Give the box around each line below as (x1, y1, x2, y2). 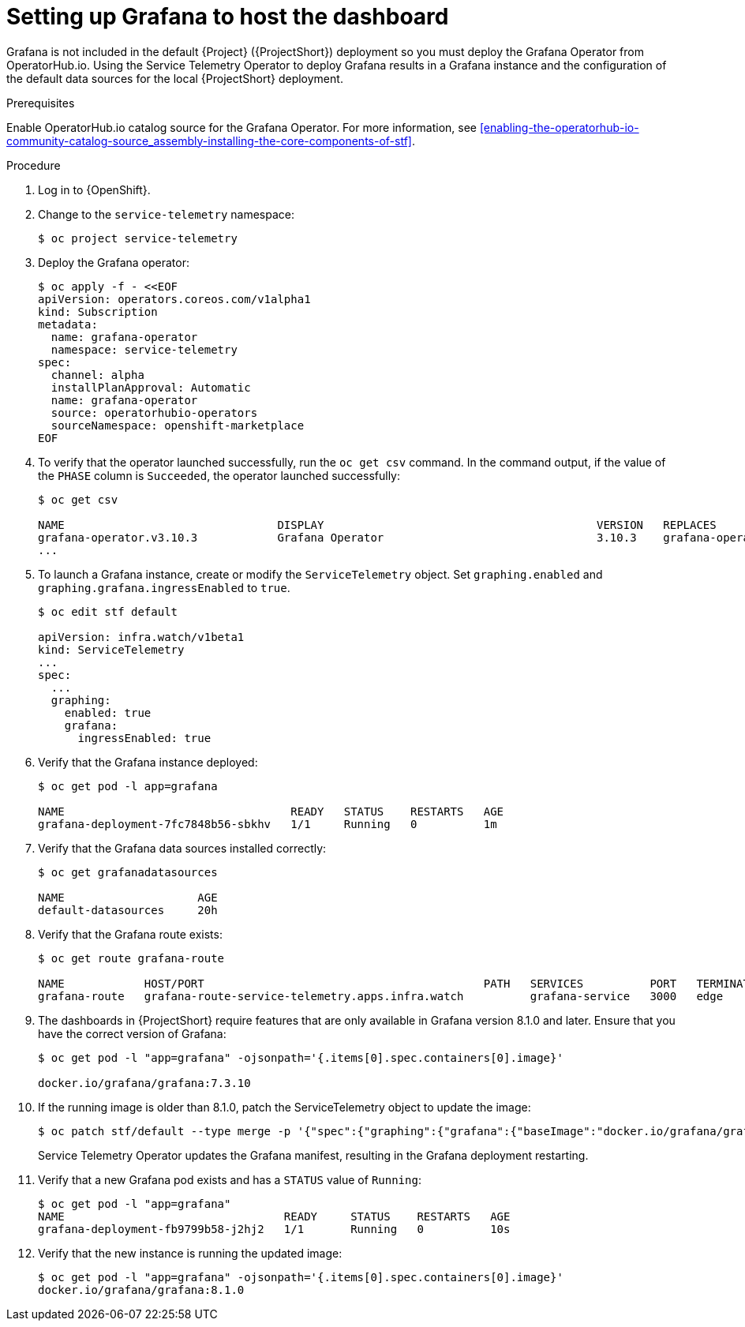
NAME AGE (38, 890, 218, 904)
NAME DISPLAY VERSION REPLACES (38, 518, 717, 531)
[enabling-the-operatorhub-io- (479, 120, 639, 134)
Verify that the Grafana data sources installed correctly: (38, 841, 327, 855)
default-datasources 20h (38, 903, 218, 917)
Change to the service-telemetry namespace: (38, 207, 295, 221)
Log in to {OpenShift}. (38, 182, 151, 197)
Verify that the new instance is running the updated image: (38, 1246, 343, 1260)
